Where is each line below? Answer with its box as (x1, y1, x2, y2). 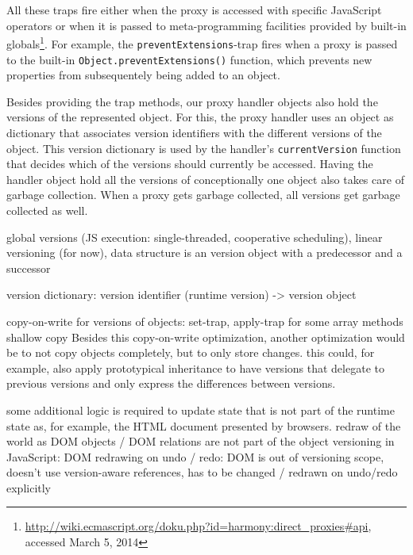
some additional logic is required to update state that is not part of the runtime (6, 401, 395, 418)
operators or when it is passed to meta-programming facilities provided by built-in (6, 17, 407, 33)
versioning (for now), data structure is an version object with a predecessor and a (6, 244, 403, 261)
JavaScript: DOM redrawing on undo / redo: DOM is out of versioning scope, (6, 448, 384, 465)
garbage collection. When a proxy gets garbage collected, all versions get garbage (6, 186, 400, 203)
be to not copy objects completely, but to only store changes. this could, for (6, 344, 375, 361)
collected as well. (6, 201, 88, 218)
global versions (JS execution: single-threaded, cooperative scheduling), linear (6, 228, 383, 245)
